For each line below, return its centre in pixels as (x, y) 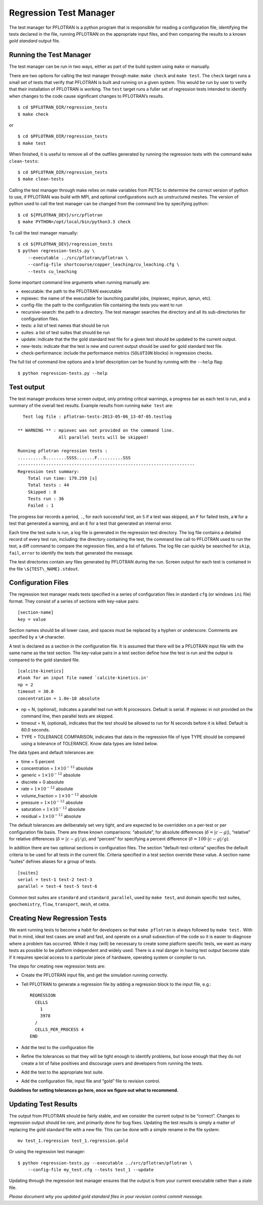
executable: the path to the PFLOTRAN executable (71, 291)
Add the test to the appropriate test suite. (63, 1072)
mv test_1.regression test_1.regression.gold (73, 1140)
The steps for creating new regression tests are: (57, 966)
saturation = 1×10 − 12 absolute (53, 809)
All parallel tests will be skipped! (103, 437)
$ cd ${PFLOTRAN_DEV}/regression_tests (65, 244)
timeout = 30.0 (36, 692)
